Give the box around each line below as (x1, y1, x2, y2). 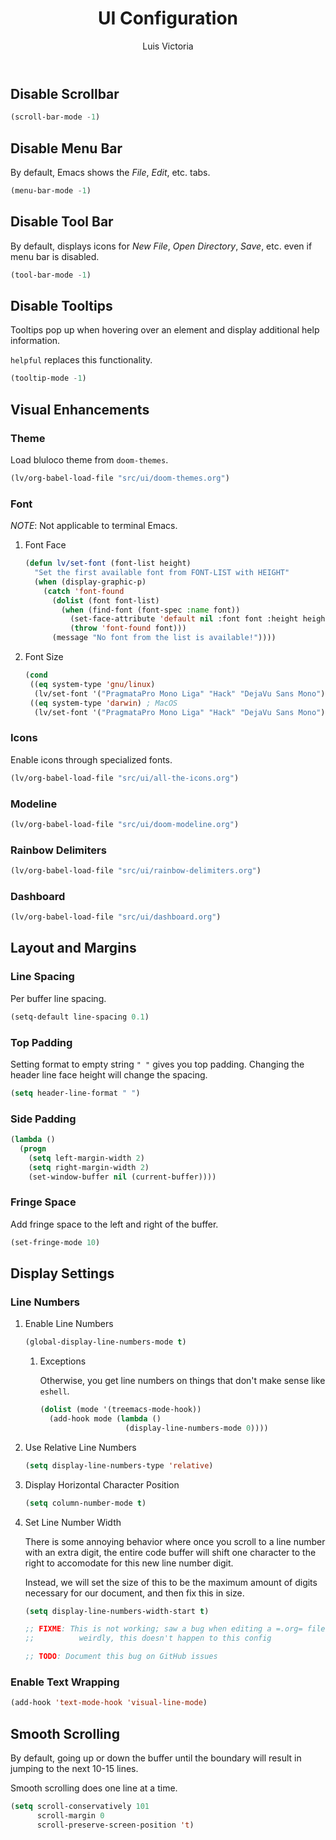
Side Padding (10, 1112, 77, 1126)
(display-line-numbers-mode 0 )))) (124, 1423, 269, 1433)
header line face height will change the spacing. (10, 1068, 208, 1081)
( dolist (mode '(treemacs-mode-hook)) (39, 1405, 202, 1415)
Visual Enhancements (10, 401, 150, 418)
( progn (19, 1144, 47, 1154)
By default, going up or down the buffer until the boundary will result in (10, 1752, 302, 1764)
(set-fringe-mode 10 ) (10, 1237, 101, 1247)
